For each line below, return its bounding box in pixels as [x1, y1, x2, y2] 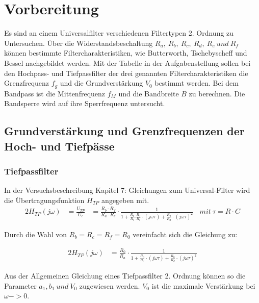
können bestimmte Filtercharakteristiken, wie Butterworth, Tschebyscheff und [4, 47, 247, 58]
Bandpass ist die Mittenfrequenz [4, 88, 106, 98]
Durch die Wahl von [4, 229, 67, 239]
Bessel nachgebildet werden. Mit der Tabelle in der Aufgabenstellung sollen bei [4, 57, 251, 68]
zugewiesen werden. [79, 280, 140, 291]
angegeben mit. [101, 194, 149, 205]
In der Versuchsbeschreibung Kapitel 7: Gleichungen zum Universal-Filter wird [4, 185, 250, 195]
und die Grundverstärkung [60, 78, 143, 88]
